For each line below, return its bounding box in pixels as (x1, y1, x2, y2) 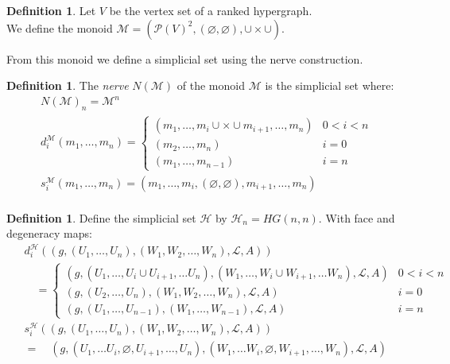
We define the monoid (6, 19, 113, 36)
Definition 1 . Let (6, 2, 96, 18)
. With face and (318, 209, 395, 226)
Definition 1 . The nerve (6, 77, 129, 94)
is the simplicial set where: (265, 77, 394, 94)
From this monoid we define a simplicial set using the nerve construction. (6, 50, 363, 67)
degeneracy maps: (6, 225, 92, 242)
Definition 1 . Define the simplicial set (6, 209, 196, 226)
